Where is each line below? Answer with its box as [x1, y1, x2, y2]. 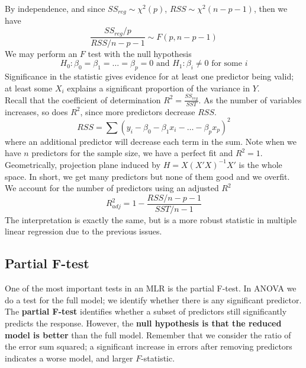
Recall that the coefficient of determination [5, 93, 161, 106]
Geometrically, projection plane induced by [5, 158, 161, 170]
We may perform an [5, 47, 78, 59]
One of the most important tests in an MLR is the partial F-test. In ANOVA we [5, 282, 297, 294]
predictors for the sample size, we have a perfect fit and [31, 147, 233, 159]
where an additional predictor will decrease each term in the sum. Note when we [5, 135, 297, 147]
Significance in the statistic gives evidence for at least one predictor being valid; [5, 69, 294, 82]
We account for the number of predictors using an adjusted [5, 182, 219, 194]
